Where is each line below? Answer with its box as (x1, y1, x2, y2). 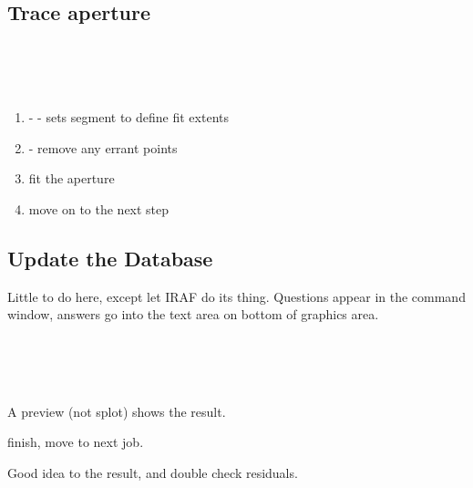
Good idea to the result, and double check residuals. (7, 462, 298, 482)
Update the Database (7, 244, 213, 272)
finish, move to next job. (7, 432, 144, 452)
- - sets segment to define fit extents (28, 107, 229, 126)
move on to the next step (28, 199, 170, 218)
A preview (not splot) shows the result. (7, 401, 226, 421)
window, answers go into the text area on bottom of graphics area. (7, 305, 379, 324)
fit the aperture (28, 169, 115, 188)
